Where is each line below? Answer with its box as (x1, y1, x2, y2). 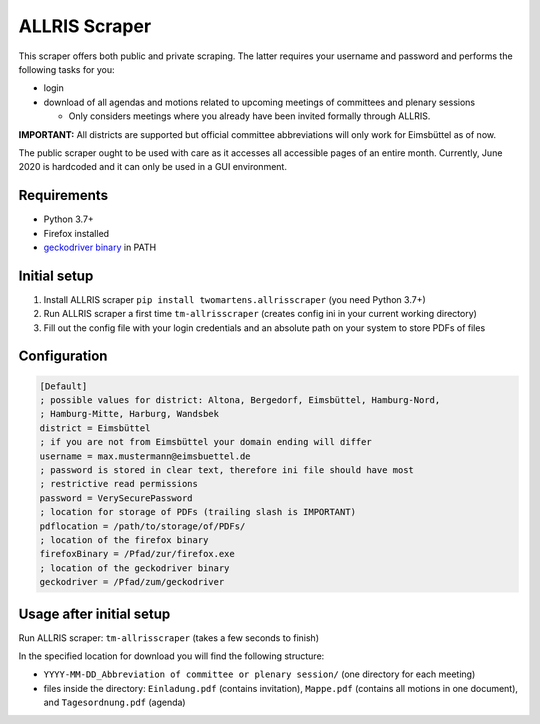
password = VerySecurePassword (39, 492, 194, 504)
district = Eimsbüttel (39, 422, 151, 434)
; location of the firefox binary (39, 534, 209, 545)
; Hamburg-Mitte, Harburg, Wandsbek (39, 408, 220, 420)
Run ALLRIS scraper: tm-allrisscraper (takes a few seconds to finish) (18, 631, 320, 644)
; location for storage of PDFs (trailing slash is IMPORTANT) (39, 506, 357, 518)
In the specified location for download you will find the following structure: (18, 650, 325, 662)
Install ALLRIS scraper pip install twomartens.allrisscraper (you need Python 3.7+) (43, 293, 427, 305)
